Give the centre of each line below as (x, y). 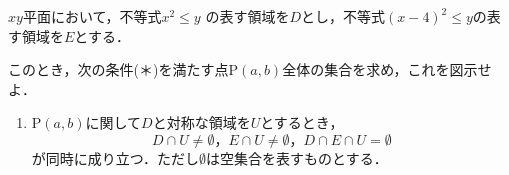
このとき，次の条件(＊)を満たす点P (123, 69)
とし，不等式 (343, 16)
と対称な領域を (201, 122)
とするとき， (302, 122)
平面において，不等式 (92, 16)
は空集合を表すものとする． (297, 157)
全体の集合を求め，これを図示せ (387, 69)
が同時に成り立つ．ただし (115, 157)
